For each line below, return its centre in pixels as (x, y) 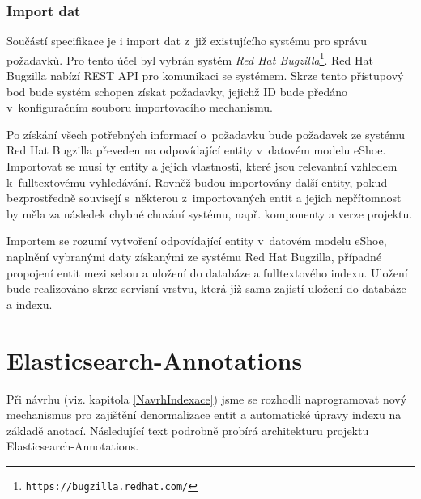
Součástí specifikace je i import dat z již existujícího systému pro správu (187, 41)
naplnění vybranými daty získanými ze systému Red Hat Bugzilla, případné (194, 256)
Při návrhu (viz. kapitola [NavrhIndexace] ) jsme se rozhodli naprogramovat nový (207, 398)
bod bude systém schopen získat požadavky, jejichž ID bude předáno (177, 91)
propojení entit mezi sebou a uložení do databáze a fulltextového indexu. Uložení (207, 272)
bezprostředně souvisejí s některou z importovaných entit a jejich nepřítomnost (204, 198)
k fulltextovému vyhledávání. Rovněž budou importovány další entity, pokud (197, 182)
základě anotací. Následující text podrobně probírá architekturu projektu (188, 430)
